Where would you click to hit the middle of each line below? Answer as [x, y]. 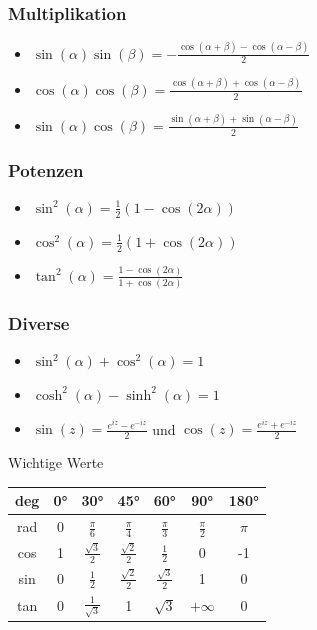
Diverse [39, 323]
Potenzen [46, 169]
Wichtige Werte [56, 462]
